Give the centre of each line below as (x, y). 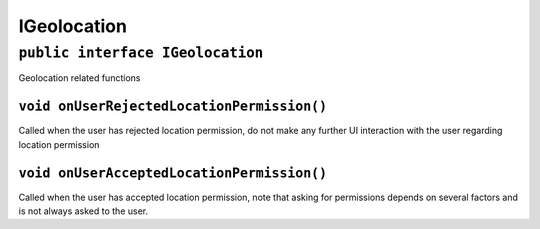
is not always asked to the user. (83, 211)
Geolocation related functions (79, 78)
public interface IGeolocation (141, 53)
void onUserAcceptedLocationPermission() (173, 173)
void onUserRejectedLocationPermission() (173, 106)
